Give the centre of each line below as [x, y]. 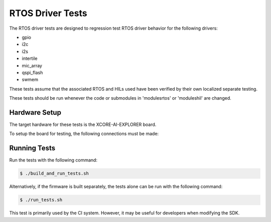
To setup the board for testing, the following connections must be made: [84, 134]
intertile [30, 58]
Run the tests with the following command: [53, 160]
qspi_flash [32, 72]
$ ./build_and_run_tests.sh [54, 173]
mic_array [32, 65]
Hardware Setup [35, 113]
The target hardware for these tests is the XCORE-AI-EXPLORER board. [83, 124]
